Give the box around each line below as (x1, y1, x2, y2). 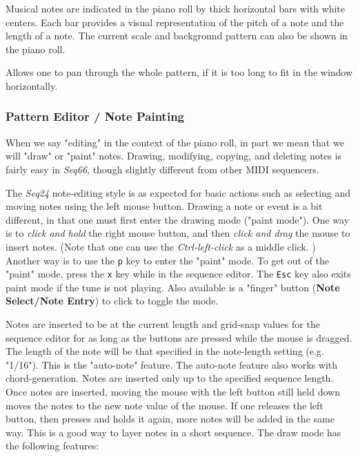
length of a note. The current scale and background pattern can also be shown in (6, 28, 348, 43)
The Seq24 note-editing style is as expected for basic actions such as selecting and (6, 185, 351, 200)
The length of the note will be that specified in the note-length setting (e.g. (6, 344, 324, 358)
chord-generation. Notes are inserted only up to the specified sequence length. (6, 371, 334, 385)
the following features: (6, 438, 99, 453)
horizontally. (6, 78, 58, 93)
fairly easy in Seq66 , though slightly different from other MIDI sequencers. (6, 162, 319, 176)
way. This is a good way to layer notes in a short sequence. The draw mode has (6, 425, 341, 439)
